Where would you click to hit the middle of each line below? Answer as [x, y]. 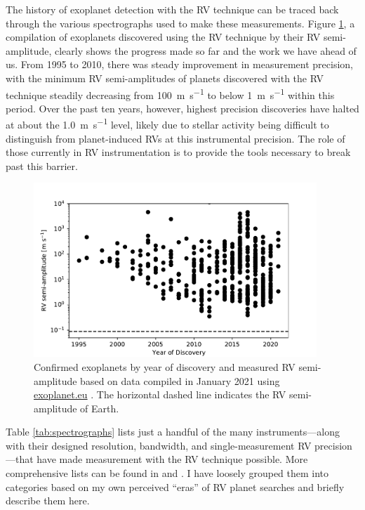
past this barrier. [42, 165]
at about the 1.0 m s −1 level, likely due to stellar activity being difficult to [167, 124]
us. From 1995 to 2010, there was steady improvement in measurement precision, [179, 64]
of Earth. [100, 408]
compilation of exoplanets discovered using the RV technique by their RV [163, 37]
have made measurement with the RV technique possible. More [172, 459]
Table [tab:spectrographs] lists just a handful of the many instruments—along [173, 432]
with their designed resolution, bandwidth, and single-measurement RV [159, 445]
